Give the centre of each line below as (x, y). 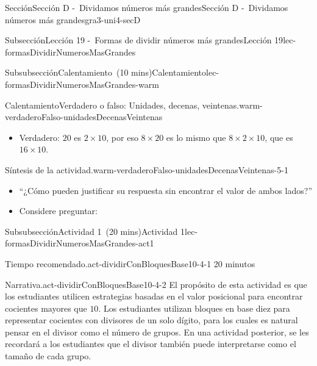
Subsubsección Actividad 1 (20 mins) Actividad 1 (95, 231)
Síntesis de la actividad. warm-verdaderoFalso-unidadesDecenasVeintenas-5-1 (147, 169)
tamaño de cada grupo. (48, 356)
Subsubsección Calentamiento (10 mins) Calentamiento (106, 72)
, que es (279, 137)
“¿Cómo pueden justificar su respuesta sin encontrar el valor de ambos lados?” (166, 190)
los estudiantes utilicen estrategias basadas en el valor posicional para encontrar (154, 296)
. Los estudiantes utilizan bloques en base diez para (194, 308)
